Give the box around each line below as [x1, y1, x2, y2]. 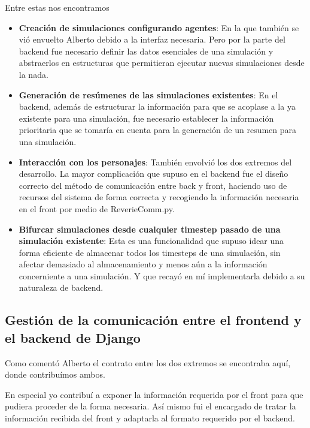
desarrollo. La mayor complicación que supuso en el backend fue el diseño [19, 167, 288, 180]
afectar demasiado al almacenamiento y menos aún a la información [19, 258, 268, 270]
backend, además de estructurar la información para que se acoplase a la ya [19, 100, 296, 113]
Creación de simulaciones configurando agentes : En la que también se [19, 21, 299, 34]
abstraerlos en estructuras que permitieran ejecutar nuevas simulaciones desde [19, 56, 305, 69]
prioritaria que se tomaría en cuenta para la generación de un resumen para [19, 123, 297, 136]
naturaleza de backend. [19, 281, 104, 294]
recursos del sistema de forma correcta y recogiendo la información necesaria [19, 191, 299, 203]
